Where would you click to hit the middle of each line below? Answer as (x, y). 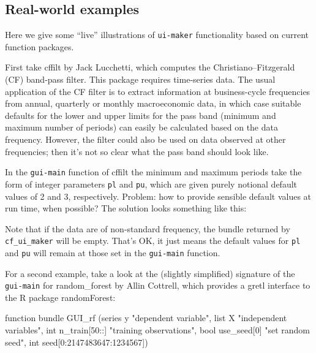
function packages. (39, 46)
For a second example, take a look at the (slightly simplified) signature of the (150, 273)
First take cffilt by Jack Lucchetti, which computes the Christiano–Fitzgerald (150, 67)
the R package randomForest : (60, 297)
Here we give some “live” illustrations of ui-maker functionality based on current (157, 35)
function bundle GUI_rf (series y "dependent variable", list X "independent (146, 318)
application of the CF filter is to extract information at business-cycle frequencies (158, 91)
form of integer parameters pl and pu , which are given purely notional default (151, 184)
